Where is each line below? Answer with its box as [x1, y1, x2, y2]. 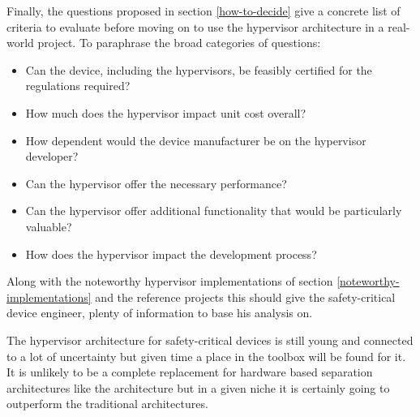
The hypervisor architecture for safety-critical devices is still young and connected [6, 331, 414, 348]
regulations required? [25, 77, 131, 94]
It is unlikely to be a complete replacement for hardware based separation [6, 363, 373, 380]
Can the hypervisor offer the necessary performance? [25, 174, 287, 191]
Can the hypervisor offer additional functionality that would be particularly [25, 202, 402, 219]
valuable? [25, 217, 72, 234]
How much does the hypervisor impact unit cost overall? [25, 104, 306, 121]
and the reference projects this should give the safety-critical [95, 288, 396, 305]
